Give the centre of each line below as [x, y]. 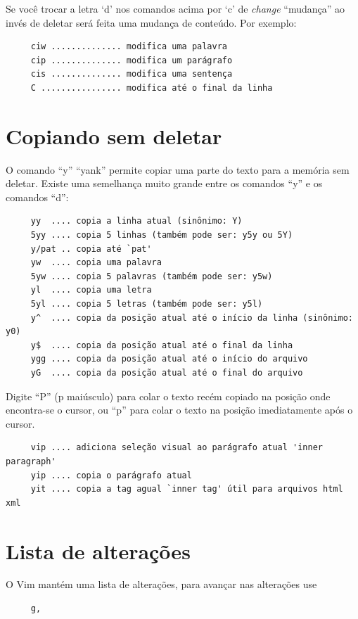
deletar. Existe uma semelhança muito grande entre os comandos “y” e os [164, 183]
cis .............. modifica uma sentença [132, 74]
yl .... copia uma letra [91, 290]
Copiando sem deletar [114, 135]
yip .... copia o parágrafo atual [111, 475]
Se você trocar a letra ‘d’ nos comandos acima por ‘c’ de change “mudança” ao [175, 8]
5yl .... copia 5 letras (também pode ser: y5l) [147, 304]
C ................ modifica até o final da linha [152, 88]
